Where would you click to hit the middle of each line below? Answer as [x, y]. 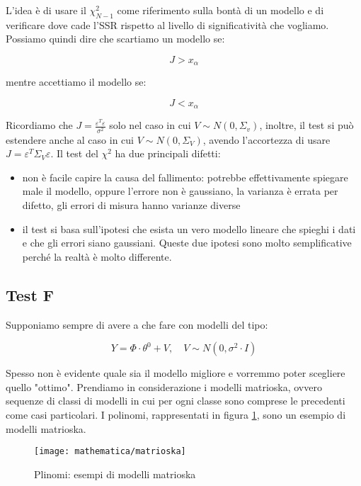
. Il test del [74, 153]
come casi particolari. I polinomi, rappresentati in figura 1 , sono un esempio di [176, 414]
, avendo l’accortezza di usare [267, 139]
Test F [30, 294]
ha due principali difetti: [168, 153]
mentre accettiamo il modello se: [76, 82]
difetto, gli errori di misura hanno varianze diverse [131, 205]
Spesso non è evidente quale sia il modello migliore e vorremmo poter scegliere [176, 373]
